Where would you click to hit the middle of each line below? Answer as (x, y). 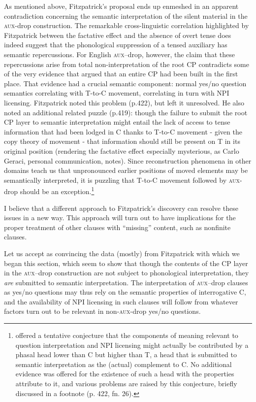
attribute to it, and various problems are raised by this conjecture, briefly (126, 384)
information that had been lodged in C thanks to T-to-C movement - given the (123, 131)
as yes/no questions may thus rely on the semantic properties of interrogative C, (125, 292)
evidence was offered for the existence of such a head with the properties (125, 374)
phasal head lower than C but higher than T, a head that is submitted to (126, 354)
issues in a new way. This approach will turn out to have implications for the (120, 218)
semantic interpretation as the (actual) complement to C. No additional (124, 364)
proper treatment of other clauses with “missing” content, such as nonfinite (117, 227)
